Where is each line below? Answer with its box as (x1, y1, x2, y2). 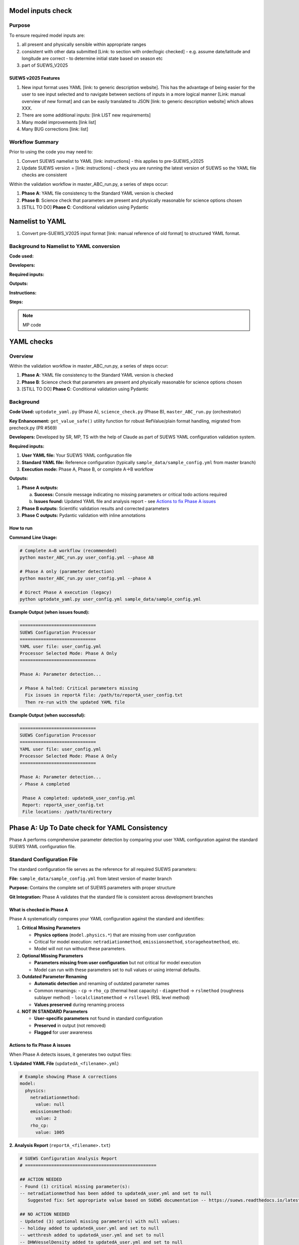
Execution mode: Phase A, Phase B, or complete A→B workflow (21, 466, 154, 472)
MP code (22, 322, 41, 328)
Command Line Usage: (9, 534, 57, 540)
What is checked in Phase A (9, 906, 68, 912)
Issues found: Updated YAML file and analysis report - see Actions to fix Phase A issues (34, 498, 216, 504)
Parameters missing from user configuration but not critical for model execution (34, 960, 201, 966)
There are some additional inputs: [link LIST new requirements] (21, 112, 151, 118)
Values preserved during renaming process (34, 1001, 125, 1007)
